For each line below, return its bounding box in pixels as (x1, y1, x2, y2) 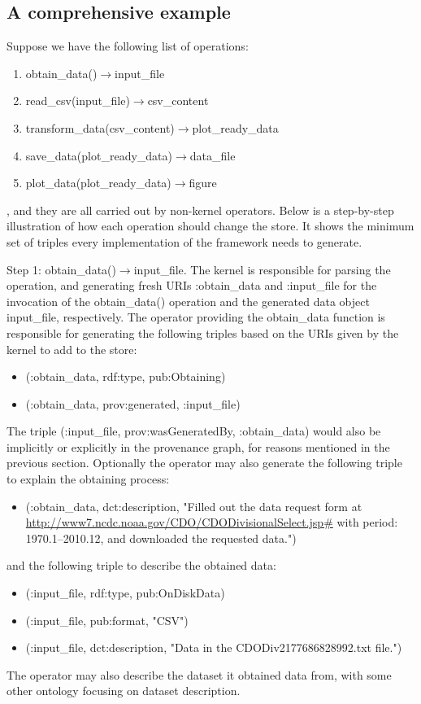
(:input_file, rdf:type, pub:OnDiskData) (25, 584, 225, 601)
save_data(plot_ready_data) (25, 146, 172, 164)
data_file (189, 146, 236, 164)
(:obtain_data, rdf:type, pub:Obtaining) (25, 368, 226, 385)
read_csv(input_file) (25, 92, 130, 109)
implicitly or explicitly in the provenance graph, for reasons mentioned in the (7, 438, 390, 455)
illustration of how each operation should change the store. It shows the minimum (7, 217, 414, 234)
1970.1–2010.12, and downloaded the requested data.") (25, 529, 297, 546)
